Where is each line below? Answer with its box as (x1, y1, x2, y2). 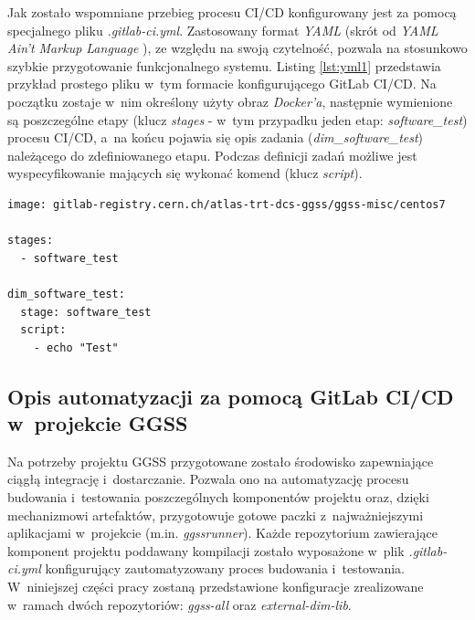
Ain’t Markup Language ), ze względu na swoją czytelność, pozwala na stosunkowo (7, 38, 468, 58)
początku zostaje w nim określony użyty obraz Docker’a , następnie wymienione (7, 91, 453, 110)
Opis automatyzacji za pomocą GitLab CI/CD (7, 382, 454, 410)
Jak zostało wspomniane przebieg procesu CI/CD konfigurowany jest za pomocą (7, 3, 457, 21)
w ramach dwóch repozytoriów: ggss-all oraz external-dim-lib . (7, 594, 352, 614)
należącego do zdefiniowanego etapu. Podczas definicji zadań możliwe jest (7, 145, 417, 164)
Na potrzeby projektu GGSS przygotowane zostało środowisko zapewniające (7, 451, 434, 470)
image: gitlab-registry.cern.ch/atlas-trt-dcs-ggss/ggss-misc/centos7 (7, 197, 446, 211)
